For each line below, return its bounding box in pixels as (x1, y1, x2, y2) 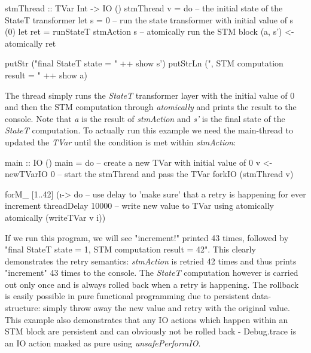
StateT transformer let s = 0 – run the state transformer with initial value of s (5, 13, 294, 26)
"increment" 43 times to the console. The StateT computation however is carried (5, 266, 298, 279)
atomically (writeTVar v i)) (5, 211, 106, 223)
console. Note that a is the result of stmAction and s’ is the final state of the (5, 112, 285, 124)
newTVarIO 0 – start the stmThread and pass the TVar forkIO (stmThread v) (5, 168, 294, 180)
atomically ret (5, 36, 56, 49)
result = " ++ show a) (5, 68, 88, 81)
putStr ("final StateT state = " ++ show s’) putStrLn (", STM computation (5, 57, 283, 69)
